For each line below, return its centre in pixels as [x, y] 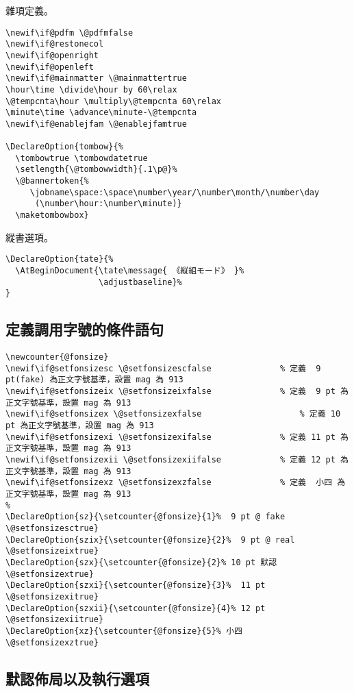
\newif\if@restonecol [55, 44]
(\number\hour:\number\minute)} [108, 204]
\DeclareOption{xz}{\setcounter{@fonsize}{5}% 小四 [124, 631]
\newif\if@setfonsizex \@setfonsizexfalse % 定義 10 [173, 414]
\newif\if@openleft [50, 67]
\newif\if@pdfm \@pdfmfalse [69, 33]
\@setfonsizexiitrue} [55, 620]
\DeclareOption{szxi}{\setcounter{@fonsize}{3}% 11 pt [136, 585]
